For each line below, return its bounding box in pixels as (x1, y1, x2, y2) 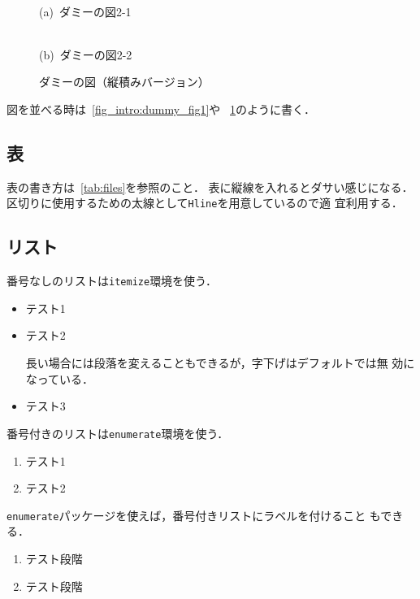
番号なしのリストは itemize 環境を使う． (6, 272, 218, 289)
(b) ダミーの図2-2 (39, 46, 132, 63)
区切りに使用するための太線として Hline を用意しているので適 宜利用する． (6, 194, 403, 211)
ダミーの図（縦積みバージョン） (39, 73, 210, 90)
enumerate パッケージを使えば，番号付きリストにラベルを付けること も (6, 506, 381, 523)
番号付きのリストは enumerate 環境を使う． (6, 424, 229, 441)
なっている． (25, 370, 94, 387)
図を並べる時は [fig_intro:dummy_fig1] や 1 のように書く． (6, 100, 316, 117)
